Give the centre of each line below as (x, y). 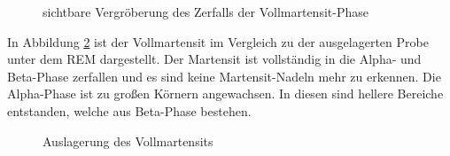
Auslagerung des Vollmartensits (128, 140)
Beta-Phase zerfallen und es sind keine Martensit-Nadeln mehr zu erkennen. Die (224, 76)
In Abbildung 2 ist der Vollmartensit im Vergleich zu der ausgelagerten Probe (218, 41)
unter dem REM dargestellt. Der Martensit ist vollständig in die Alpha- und (214, 59)
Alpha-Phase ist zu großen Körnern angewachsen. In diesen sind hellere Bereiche (225, 94)
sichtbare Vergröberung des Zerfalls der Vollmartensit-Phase (206, 12)
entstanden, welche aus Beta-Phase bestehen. (129, 110)
